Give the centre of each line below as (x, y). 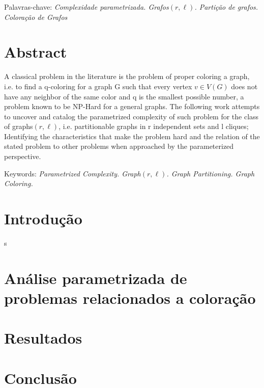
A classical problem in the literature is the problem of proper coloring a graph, (127, 76)
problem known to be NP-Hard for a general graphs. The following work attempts (132, 106)
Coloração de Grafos (36, 17)
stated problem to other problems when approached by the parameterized (119, 146)
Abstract (36, 52)
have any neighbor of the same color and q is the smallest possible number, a (124, 96)
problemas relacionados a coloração (130, 298)
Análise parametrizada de (96, 278)
